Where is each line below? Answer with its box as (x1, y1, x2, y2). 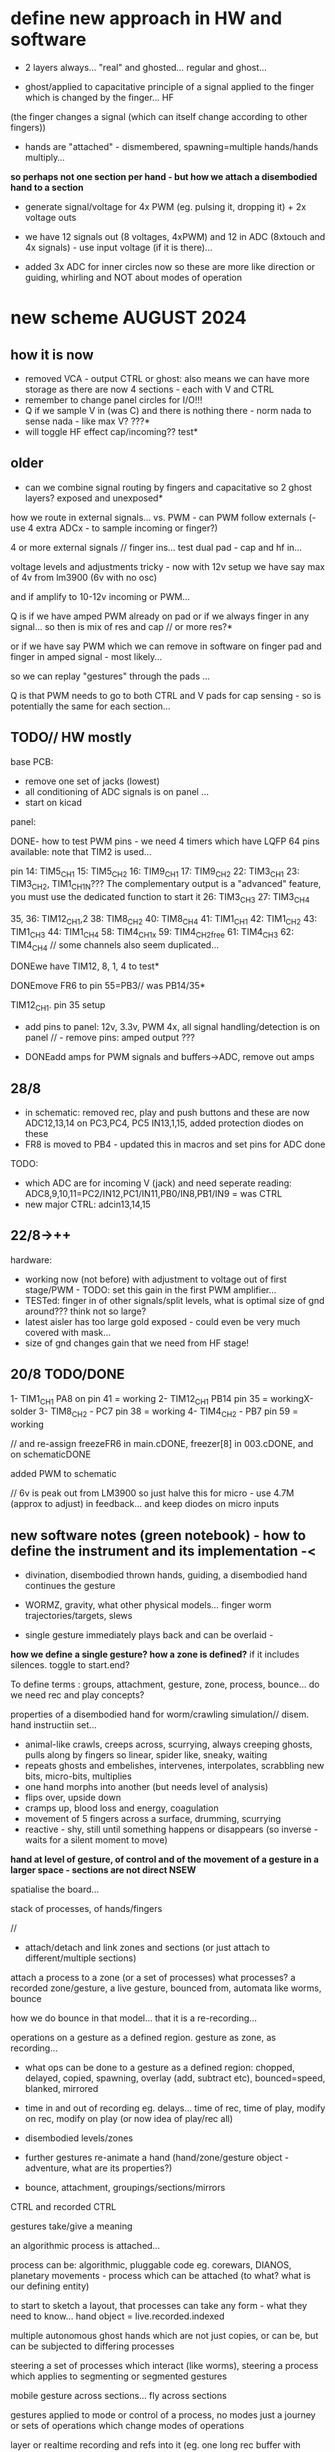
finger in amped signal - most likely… (10, 650, 163, 662)
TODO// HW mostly (10, 729, 132, 746)
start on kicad (24, 796, 82, 808)
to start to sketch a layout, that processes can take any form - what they (10, 2299, 308, 2311)
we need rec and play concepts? (10, 1688, 145, 1701)
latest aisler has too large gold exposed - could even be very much (24, 1315, 301, 1327)
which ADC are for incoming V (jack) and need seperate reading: (24, 1177, 292, 1189)
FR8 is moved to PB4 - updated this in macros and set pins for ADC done (24, 1138, 326, 1150)
